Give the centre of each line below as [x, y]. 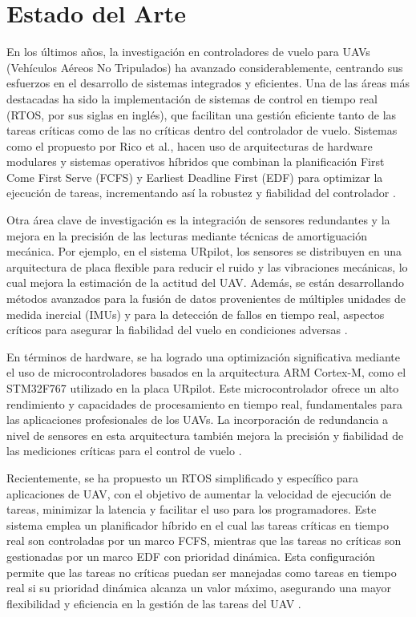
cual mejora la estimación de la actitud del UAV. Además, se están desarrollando [205, 282]
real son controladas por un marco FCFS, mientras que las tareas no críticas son [204, 540]
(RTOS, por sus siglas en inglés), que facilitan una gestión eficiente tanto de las [202, 114]
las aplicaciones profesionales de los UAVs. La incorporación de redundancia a [198, 419]
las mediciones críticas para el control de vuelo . [124, 451]
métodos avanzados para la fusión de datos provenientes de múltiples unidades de [206, 298]
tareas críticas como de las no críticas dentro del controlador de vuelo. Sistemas [202, 130]
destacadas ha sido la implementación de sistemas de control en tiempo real [192, 98]
